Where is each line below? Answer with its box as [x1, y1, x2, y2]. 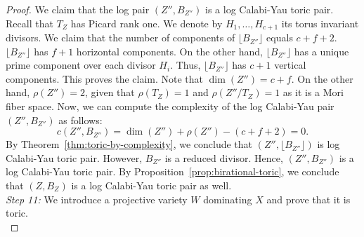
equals [266, 30, 293, 45]
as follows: [58, 112, 103, 127]
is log [317, 137, 340, 151]
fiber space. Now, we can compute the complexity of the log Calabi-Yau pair [6, 99, 334, 114]
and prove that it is [266, 191, 351, 206]
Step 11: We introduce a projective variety [6, 191, 188, 206]
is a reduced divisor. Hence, [164, 150, 283, 165]
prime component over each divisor [6, 57, 156, 72]
